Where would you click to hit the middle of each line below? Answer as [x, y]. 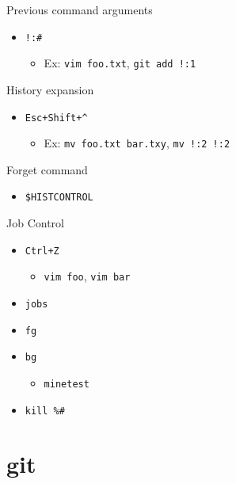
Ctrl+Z [42, 251]
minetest [67, 384]
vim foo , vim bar [87, 276]
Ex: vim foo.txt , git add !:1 [120, 63]
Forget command [47, 169]
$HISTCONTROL [59, 198]
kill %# [45, 411]
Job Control [35, 223]
